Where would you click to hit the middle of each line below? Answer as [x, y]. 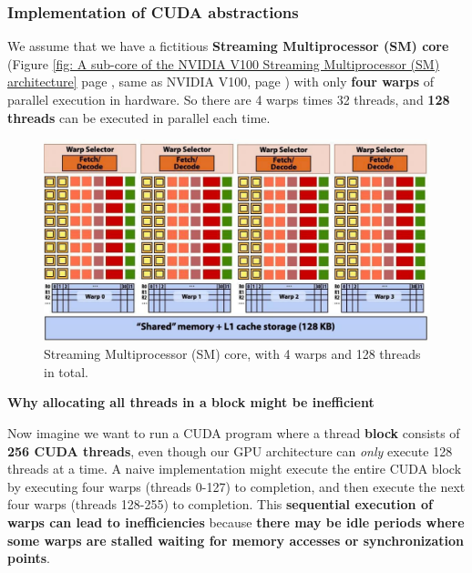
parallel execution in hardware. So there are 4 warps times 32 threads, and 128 [229, 99]
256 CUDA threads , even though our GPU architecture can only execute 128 [230, 450]
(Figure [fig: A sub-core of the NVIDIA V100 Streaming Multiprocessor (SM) [224, 63]
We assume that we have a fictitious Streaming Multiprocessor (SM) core [228, 46]
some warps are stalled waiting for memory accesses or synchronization [236, 540]
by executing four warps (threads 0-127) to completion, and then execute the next [236, 486]
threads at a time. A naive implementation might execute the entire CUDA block [235, 469]
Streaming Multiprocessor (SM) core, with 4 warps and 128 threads [232, 354]
